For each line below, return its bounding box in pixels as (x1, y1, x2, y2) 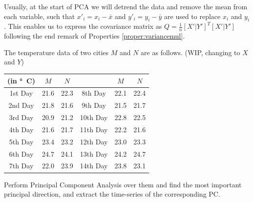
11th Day (80, 124, 108, 134)
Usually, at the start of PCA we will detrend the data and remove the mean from (4, 1, 248, 11)
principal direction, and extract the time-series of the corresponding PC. (4, 189, 220, 199)
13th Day (80, 148, 108, 159)
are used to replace (164, 11, 221, 21)
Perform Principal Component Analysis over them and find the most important (4, 179, 242, 189)
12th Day (80, 136, 108, 146)
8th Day (82, 88, 106, 98)
